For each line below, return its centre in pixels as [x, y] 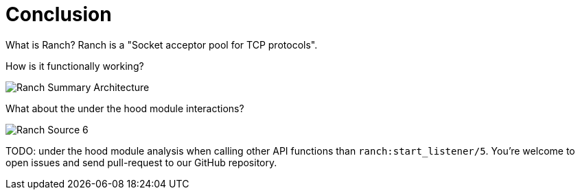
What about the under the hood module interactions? [125, 108]
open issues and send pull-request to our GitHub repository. [141, 162]
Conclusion [59, 14]
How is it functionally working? [75, 66]
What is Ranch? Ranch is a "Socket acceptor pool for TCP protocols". [162, 44]
